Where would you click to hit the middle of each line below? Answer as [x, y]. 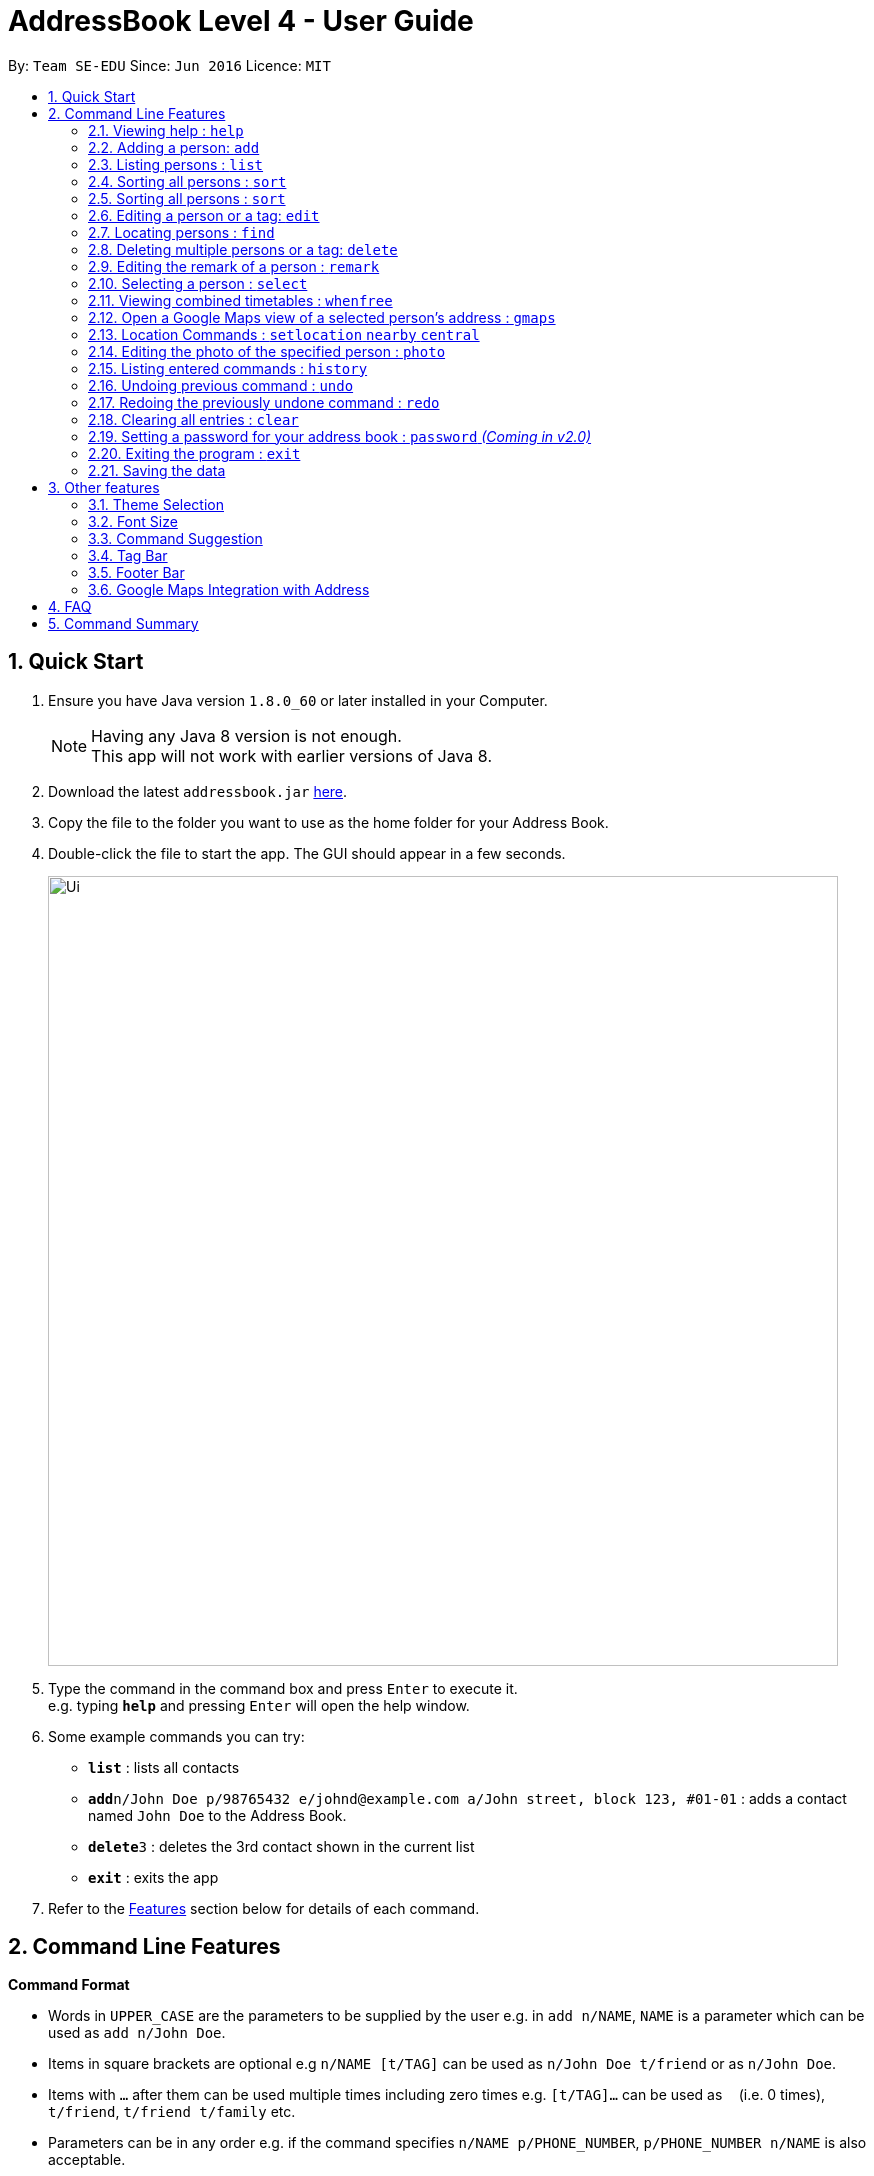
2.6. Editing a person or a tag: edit [204, 215]
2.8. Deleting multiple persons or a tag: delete [243, 249]
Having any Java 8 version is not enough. [246, 735]
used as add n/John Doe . [137, 2033]
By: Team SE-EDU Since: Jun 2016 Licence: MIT [169, 65]
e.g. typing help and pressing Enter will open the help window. [259, 1705]
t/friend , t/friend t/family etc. [172, 2112]
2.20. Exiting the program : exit [194, 453]
